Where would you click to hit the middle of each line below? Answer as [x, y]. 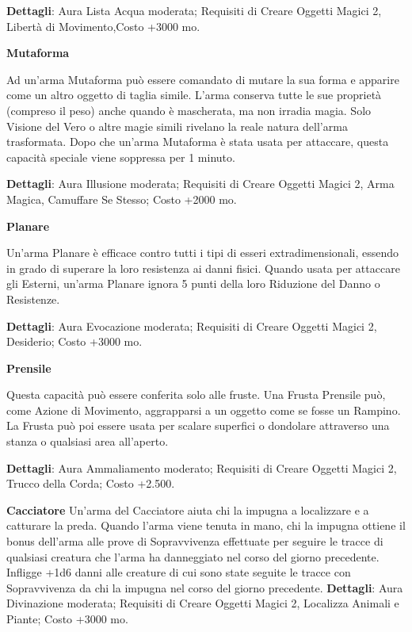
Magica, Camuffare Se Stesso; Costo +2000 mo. [122, 199]
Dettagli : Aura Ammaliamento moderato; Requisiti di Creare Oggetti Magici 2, [202, 467]
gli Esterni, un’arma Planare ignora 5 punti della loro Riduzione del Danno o [193, 283]
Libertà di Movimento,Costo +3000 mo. [103, 26]
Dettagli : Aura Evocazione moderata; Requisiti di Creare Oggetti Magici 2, [192, 326]
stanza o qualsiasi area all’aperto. [88, 441]
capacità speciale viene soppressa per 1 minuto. [121, 157]
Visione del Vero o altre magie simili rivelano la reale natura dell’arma [177, 126]
